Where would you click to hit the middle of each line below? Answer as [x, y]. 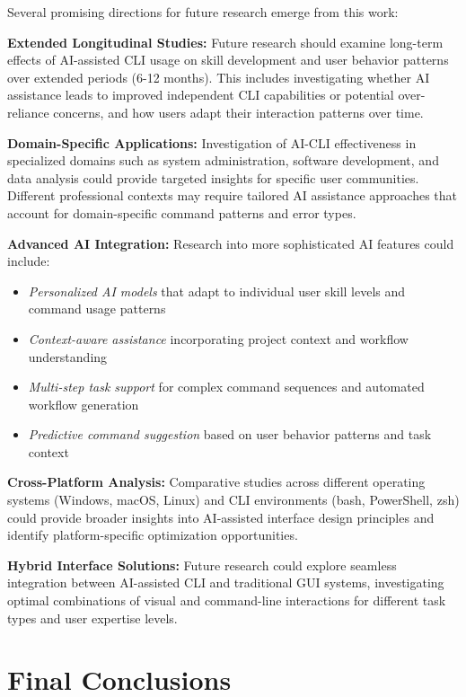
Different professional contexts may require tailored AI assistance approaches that [233, 195]
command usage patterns [97, 309]
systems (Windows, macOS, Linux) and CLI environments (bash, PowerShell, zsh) [233, 500]
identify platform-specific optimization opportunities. [153, 535]
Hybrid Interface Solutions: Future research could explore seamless [202, 565]
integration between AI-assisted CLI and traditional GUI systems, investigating [226, 582]
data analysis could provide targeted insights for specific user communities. [213, 177]
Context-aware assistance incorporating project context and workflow [218, 338]
